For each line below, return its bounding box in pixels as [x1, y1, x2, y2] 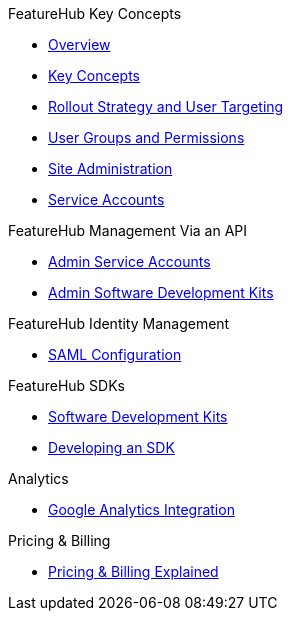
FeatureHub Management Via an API [8, 222, 248, 239]
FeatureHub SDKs [8, 377, 126, 394]
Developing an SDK [48, 439, 175, 456]
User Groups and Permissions [48, 129, 245, 146]
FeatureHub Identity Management [8, 315, 230, 332]
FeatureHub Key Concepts [8, 5, 182, 22]
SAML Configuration [48, 346, 182, 363]
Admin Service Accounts [48, 253, 211, 270]
